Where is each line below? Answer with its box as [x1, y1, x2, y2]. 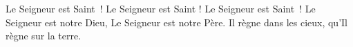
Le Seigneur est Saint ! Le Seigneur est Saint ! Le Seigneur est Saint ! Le [6, 1, 316, 15]
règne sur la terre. [6, 28, 82, 43]
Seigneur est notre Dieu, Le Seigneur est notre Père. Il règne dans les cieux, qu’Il [6, 15, 347, 29]
